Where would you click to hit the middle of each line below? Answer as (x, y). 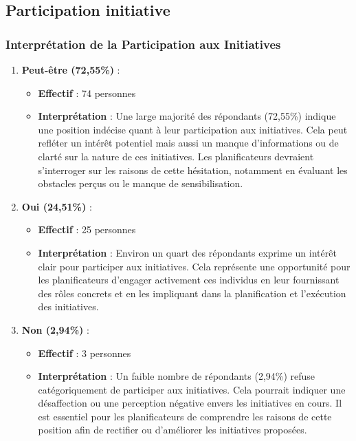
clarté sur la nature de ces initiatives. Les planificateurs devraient (176, 156)
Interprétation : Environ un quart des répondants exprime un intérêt (187, 252)
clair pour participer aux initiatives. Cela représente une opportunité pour (194, 266)
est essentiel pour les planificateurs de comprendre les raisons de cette (185, 416)
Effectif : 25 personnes (87, 229)
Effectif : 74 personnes (87, 93)
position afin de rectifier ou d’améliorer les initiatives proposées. (173, 430)
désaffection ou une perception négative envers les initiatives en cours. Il (190, 403)
